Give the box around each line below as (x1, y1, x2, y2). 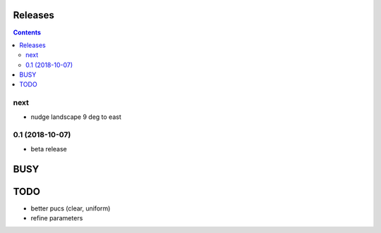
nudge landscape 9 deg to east (30, 113, 121, 121)
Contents (13, 28, 42, 37)
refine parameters (30, 214, 83, 222)
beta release (30, 144, 67, 153)
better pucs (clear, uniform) (30, 204, 111, 213)
